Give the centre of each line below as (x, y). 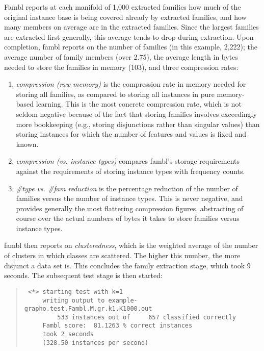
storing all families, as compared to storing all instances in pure (115, 94)
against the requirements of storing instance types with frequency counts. (130, 171)
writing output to (74, 300)
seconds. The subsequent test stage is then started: (83, 275)
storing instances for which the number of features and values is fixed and (131, 134)
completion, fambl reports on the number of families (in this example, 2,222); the (131, 47)
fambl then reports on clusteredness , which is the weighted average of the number (131, 245)
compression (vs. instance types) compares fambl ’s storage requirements (128, 161)
